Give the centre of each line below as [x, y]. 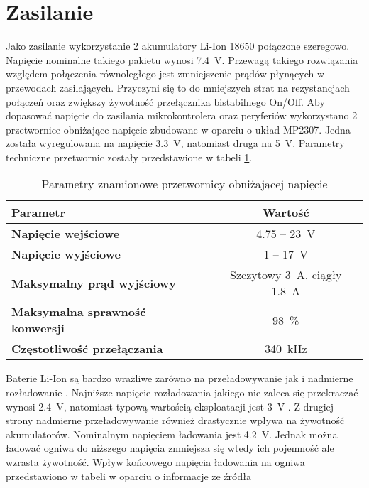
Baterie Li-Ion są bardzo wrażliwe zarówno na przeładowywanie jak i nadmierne [180, 378]
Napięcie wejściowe [66, 234]
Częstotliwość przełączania [87, 349]
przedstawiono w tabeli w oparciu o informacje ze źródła [128, 476]
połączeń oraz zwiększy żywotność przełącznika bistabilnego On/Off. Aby [165, 101]
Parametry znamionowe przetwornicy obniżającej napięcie [184, 184]
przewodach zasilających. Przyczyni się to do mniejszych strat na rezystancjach [178, 87]
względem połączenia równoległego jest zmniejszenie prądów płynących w [165, 74]
